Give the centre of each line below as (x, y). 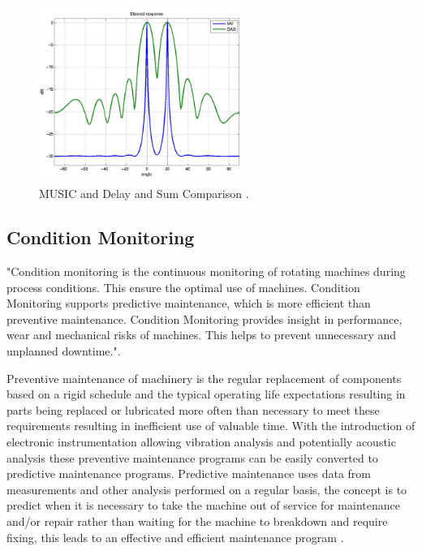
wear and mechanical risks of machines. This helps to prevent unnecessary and (202, 335)
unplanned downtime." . (64, 351)
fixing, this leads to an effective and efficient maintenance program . (175, 537)
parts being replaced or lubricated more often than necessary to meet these (193, 409)
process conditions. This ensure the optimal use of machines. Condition (183, 287)
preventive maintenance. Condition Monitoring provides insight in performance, (205, 319)
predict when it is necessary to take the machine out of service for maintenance (203, 505)
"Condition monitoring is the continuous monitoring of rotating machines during (206, 271)
